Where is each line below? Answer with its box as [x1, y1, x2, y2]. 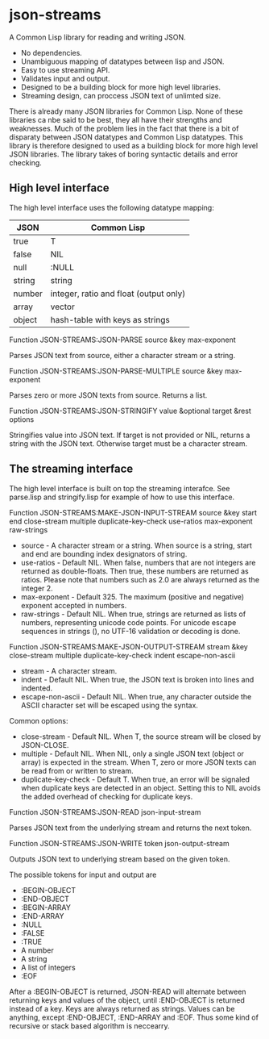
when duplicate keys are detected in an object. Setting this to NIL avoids [20, 782, 261, 792]
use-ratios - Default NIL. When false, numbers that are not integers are [20, 557, 256, 567]
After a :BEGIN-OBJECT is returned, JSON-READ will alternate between [9, 987, 246, 996]
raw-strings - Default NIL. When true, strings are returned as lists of [20, 609, 246, 619]
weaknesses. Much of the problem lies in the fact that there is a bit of [9, 123, 239, 133]
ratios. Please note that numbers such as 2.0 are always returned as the [20, 574, 260, 584]
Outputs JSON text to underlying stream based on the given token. [9, 853, 230, 864]
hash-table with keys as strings [50, 314, 170, 325]
